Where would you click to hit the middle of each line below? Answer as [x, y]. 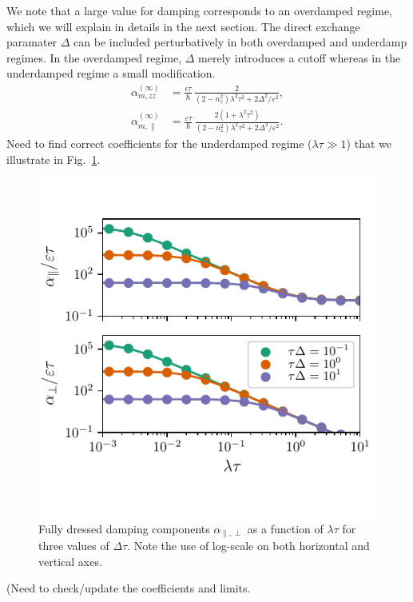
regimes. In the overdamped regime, [94, 57]
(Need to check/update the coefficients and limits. [129, 588]
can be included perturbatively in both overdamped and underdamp [240, 42]
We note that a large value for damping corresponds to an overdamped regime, [199, 10]
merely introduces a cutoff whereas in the [300, 57]
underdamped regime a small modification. [111, 73]
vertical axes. [70, 561]
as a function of [285, 528]
